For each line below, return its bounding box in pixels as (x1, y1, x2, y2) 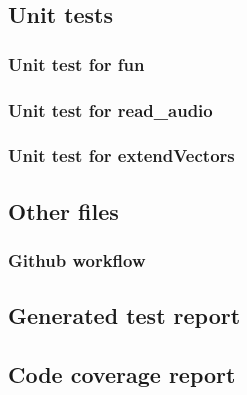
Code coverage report (8, 359, 236, 390)
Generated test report (8, 300, 241, 331)
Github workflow (8, 248, 146, 273)
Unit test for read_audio (8, 97, 213, 122)
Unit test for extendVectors (8, 143, 235, 168)
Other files (8, 195, 119, 226)
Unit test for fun (8, 51, 145, 76)
